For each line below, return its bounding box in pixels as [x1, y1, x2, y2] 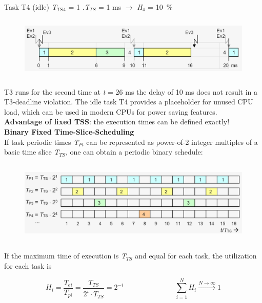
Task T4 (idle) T [4, 2, 57, 12]
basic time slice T [4, 146, 59, 157]
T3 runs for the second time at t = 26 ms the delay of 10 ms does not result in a [4, 86, 258, 97]
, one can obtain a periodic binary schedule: [65, 146, 203, 157]
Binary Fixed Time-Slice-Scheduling [4, 126, 134, 137]
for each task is [4, 261, 52, 271]
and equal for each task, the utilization [135, 250, 257, 261]
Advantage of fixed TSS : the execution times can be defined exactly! [4, 116, 230, 127]
